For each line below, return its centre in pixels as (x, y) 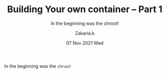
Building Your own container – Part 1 (85, 9)
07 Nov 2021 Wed (85, 43)
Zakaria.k (85, 33)
